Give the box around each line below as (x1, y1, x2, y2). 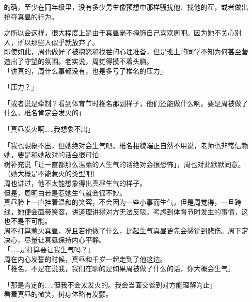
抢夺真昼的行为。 (4, 11, 58, 21)
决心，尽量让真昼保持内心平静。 (4, 235, 106, 245)
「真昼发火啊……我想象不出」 (4, 123, 94, 134)
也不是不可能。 (4, 216, 51, 226)
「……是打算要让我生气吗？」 (4, 244, 94, 255)
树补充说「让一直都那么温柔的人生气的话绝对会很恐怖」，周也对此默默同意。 (4, 159, 245, 169)
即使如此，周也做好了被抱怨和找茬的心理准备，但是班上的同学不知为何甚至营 (4, 46, 248, 57)
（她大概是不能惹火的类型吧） (4, 168, 99, 179)
